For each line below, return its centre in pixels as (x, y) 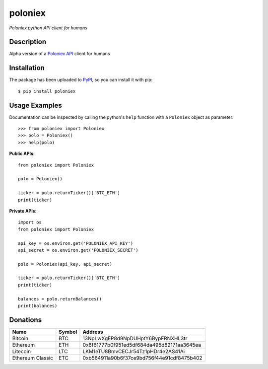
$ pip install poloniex (47, 91)
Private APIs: (23, 211)
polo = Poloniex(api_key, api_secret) (65, 264)
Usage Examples (35, 105)
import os (30, 222)
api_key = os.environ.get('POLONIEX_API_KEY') (76, 243)
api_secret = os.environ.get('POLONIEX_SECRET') (78, 250)
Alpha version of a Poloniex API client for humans (60, 54)
